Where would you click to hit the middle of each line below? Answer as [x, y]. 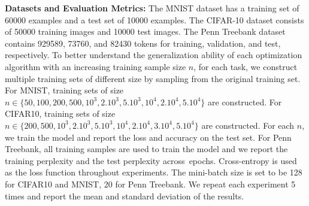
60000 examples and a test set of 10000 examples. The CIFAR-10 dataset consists [154, 19]
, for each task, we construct [246, 66]
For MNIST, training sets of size [64, 90]
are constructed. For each [248, 125]
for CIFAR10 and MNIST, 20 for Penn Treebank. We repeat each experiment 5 [150, 184]
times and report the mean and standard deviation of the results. [125, 196]
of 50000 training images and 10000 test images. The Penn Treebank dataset [145, 31]
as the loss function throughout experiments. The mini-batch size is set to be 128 [154, 172]
